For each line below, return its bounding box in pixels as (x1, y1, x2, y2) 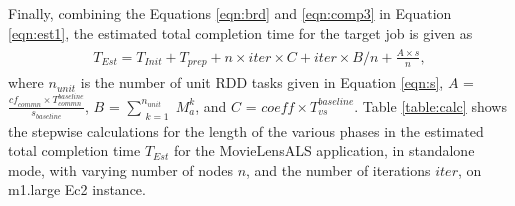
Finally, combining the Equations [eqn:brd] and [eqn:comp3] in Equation (8, 3, 452, 23)
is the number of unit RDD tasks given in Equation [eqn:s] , (80, 72, 444, 93)
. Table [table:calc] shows (354, 95, 507, 116)
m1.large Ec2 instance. (8, 179, 146, 200)
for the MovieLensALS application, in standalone (173, 140, 475, 161)
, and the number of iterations (246, 159, 431, 180)
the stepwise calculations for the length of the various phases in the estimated (8, 120, 484, 141)
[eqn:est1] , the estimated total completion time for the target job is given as (8, 22, 473, 43)
